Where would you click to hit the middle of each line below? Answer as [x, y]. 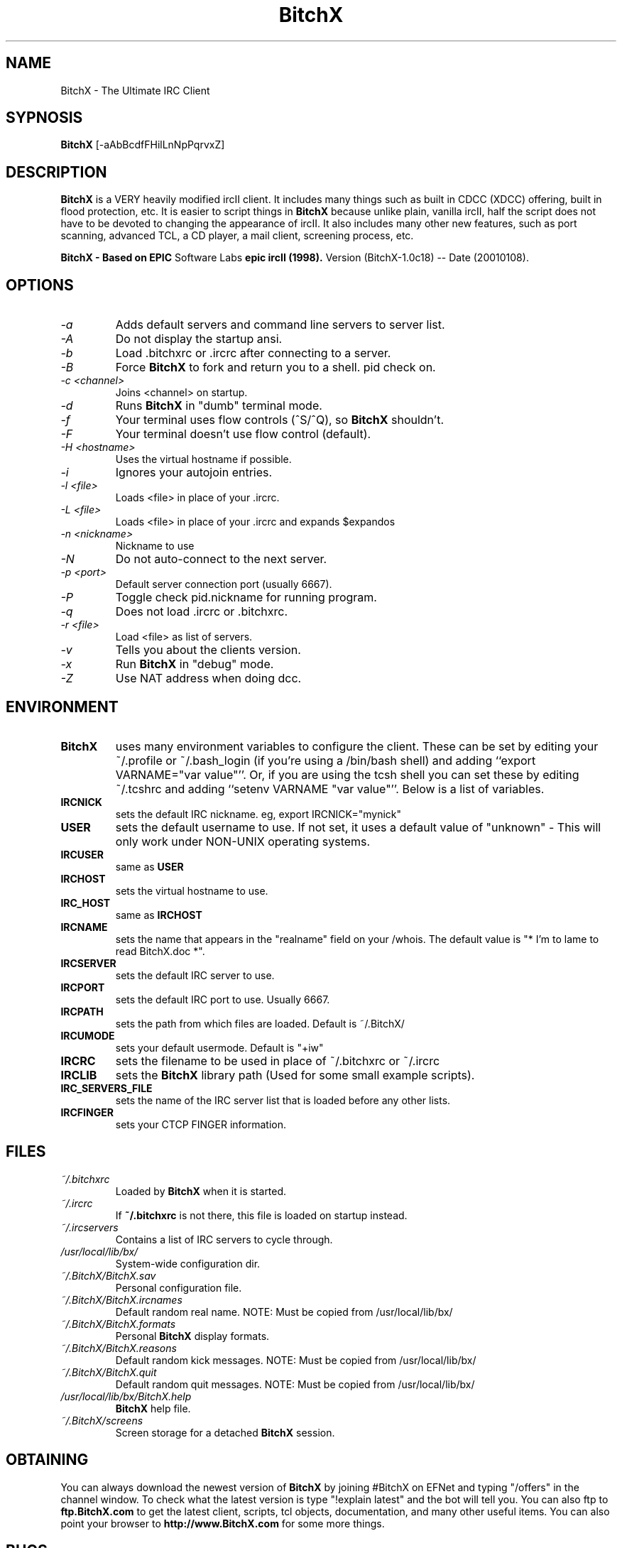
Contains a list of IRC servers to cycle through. [224, 1239]
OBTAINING [47, 1460]
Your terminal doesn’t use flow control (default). [243, 434]
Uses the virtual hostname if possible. [203, 459]
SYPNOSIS [44, 118]
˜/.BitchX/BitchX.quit [109, 1372]
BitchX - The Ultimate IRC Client [135, 90]
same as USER [149, 866]
